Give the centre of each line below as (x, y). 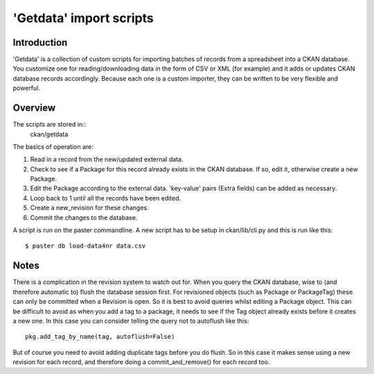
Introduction (40, 43)
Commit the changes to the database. (84, 217)
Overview (34, 108)
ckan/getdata (49, 134)
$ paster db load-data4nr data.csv (86, 246)
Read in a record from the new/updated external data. (107, 160)
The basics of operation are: (53, 147)
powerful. (27, 88)
